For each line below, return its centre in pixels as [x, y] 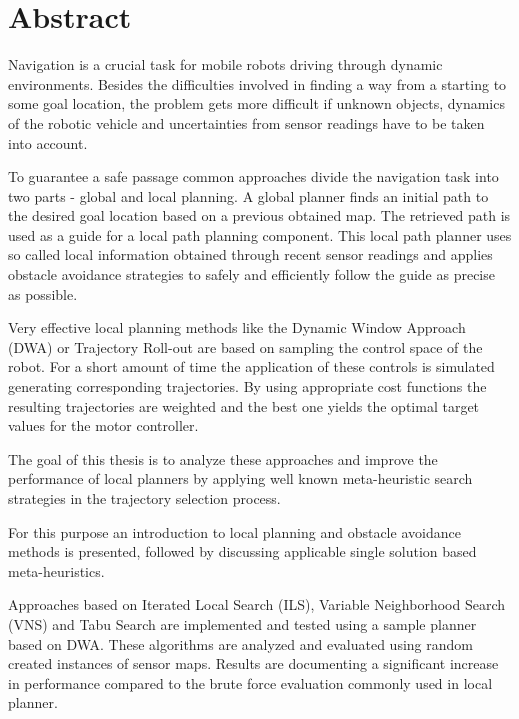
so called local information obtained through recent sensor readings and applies [250, 254]
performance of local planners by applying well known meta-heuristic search [240, 478]
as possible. [43, 293]
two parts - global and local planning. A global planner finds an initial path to [248, 195]
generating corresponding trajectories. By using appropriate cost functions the [247, 386]
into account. [48, 142]
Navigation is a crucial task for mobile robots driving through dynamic [225, 64]
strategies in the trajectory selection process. [144, 498]
